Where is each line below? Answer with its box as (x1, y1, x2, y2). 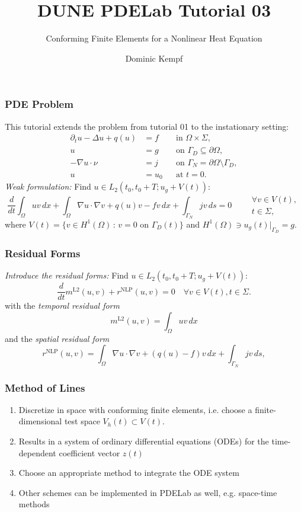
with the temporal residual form (5, 299, 120, 312)
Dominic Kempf (125, 52, 183, 64)
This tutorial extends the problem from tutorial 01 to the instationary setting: (5, 120, 289, 132)
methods (18, 498, 50, 510)
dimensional (18, 415, 62, 427)
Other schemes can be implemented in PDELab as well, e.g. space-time (18, 486, 277, 498)
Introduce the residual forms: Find (5, 269, 129, 281)
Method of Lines (5, 380, 85, 395)
